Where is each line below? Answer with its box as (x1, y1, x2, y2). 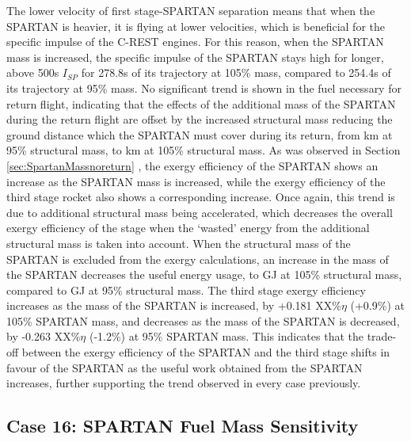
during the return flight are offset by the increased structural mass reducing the (6, 111, 393, 128)
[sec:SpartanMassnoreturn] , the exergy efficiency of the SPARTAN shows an (6, 157, 379, 173)
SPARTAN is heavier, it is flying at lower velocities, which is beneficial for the (6, 17, 385, 34)
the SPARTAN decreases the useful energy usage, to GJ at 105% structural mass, (6, 266, 402, 283)
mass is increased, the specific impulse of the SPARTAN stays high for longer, (6, 48, 384, 65)
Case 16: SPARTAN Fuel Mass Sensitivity (6, 413, 359, 438)
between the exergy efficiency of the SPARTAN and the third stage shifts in (21, 344, 390, 360)
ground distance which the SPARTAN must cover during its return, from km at (6, 126, 393, 143)
